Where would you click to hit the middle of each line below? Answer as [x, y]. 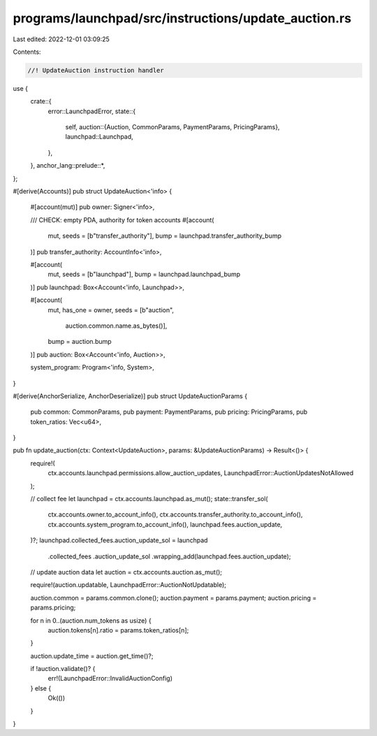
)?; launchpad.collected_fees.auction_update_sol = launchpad [119, 540]
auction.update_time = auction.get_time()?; [92, 656]
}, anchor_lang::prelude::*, [68, 166]
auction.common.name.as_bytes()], [116, 326]
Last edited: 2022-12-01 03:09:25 [61, 39]
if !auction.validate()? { [63, 669]
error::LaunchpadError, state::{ [92, 111]
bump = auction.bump [80, 342]
